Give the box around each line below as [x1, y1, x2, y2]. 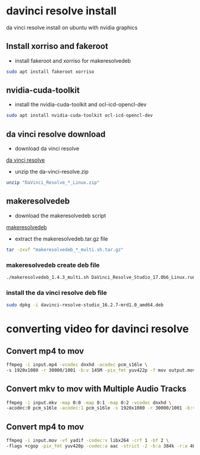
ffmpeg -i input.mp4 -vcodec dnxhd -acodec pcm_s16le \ [6, 362, 148, 368]
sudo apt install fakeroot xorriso [6, 69, 95, 75]
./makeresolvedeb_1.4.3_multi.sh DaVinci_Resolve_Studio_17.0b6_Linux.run [6, 274, 196, 280]
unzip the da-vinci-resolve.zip [14, 168, 89, 176]
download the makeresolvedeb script [14, 212, 106, 219]
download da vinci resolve [14, 145, 79, 152]
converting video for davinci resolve [6, 322, 189, 336]
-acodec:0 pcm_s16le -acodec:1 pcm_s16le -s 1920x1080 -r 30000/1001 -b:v [6, 405, 196, 411]
